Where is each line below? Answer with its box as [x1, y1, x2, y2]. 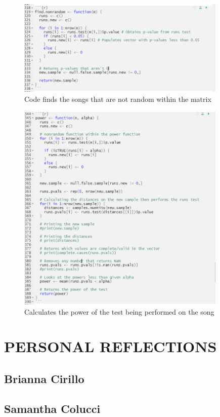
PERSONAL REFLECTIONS [4, 336, 217, 357]
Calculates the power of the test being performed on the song [24, 306, 214, 317]
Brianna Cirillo [4, 370, 84, 386]
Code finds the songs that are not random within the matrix [24, 94, 211, 104]
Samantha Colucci [4, 400, 101, 416]
